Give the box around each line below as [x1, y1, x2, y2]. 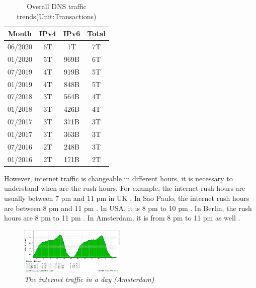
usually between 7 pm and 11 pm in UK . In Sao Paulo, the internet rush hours [4, 192, 249, 203]
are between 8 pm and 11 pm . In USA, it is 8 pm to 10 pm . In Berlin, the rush [4, 202, 252, 213]
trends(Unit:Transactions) [17, 11, 97, 21]
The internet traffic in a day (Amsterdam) [24, 274, 154, 284]
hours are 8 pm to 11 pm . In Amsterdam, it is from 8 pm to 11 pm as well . [4, 212, 240, 223]
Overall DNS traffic [27, 1, 87, 11]
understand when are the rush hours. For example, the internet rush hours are [4, 183, 245, 193]
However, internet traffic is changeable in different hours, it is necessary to [4, 173, 233, 183]
